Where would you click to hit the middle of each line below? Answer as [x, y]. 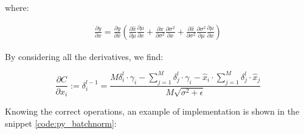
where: [17, 7]
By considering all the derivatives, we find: [84, 56]
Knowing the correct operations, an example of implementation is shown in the [152, 111]
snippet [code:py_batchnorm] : [61, 123]
